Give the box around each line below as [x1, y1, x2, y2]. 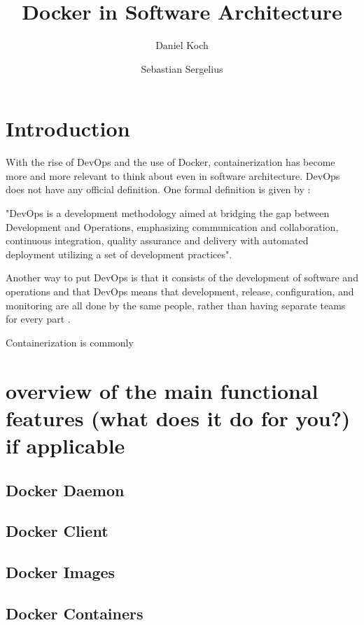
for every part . [6, 311, 71, 326]
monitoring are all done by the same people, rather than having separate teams [6, 297, 346, 312]
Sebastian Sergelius [141, 61, 223, 76]
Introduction [6, 114, 130, 143]
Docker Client [6, 520, 108, 542]
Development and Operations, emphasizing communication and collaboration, [6, 219, 339, 234]
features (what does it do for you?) [6, 403, 351, 432]
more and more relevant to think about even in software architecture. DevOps [6, 168, 340, 183]
